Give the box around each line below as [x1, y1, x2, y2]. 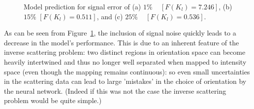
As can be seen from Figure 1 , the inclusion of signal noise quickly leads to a [4, 28, 236, 38]
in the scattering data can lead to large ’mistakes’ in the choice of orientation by [4, 76, 247, 86]
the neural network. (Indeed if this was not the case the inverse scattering [4, 85, 226, 96]
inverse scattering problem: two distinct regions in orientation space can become [4, 47, 246, 57]
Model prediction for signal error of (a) [24, 1, 141, 11]
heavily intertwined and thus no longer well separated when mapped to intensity [4, 56, 247, 67]
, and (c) [96, 11, 123, 21]
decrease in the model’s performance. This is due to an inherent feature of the [4, 37, 239, 47]
